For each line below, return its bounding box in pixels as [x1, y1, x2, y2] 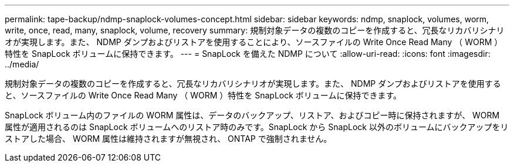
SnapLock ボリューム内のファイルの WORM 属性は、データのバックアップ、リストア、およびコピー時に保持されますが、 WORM [5, 110, 500, 120]
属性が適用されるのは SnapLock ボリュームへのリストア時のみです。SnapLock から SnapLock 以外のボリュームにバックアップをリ [5, 122, 509, 132]
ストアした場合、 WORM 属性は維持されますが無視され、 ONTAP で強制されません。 [5, 134, 332, 144]
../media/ [5, 59, 39, 69]
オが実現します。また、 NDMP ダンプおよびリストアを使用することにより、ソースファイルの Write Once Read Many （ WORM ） [5, 37, 503, 47]
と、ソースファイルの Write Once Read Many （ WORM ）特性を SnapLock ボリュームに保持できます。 [5, 90, 402, 100]
